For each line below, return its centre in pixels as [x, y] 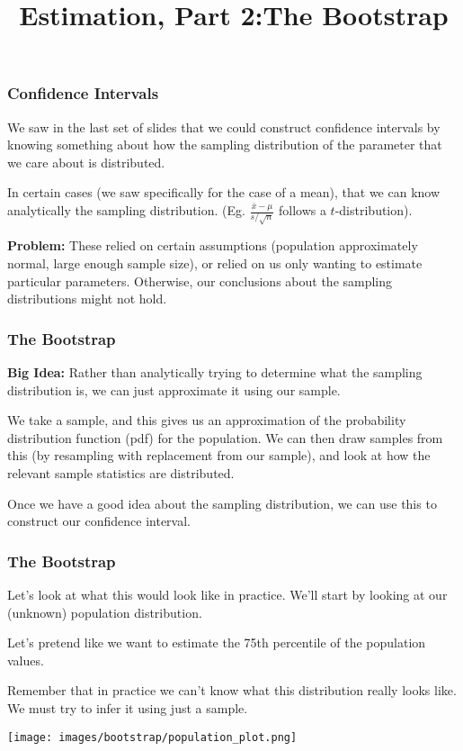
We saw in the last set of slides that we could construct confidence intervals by [224, 127]
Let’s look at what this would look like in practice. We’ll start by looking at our [227, 595]
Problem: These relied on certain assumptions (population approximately [213, 245]
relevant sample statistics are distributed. [121, 473]
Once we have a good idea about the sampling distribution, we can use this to [222, 503]
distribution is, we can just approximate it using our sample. [174, 389]
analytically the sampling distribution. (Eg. [126, 210]
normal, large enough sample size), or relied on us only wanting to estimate [215, 263]
